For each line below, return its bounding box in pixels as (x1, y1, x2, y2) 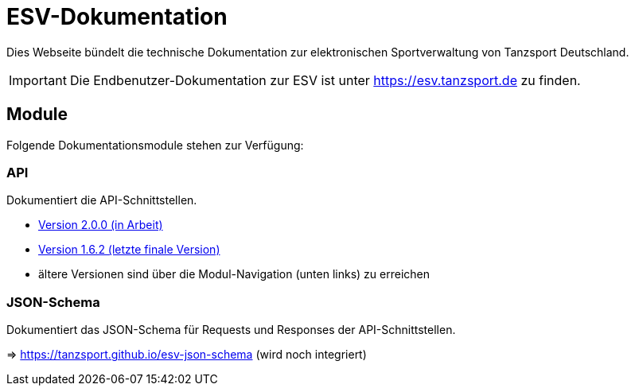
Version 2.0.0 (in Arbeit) (38, 218, 163, 232)
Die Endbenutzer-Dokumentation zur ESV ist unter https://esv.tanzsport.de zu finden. (69, 72, 581, 88)
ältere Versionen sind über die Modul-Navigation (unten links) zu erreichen (38, 267, 430, 281)
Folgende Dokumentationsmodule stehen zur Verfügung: (6, 138, 304, 152)
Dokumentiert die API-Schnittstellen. (6, 193, 197, 208)
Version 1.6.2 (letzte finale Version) (38, 243, 220, 257)
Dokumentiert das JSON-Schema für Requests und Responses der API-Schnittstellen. (6, 323, 456, 337)
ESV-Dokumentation (6, 3, 228, 30)
